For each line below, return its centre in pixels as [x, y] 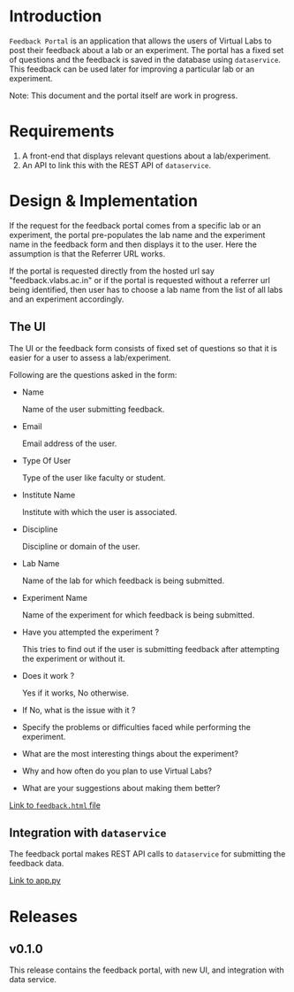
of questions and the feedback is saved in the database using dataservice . [145, 59]
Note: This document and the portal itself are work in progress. [124, 96]
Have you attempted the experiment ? [90, 632]
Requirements [62, 131]
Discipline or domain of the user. [81, 546]
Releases [43, 916]
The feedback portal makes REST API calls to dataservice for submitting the [147, 854]
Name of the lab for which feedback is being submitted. [123, 581]
